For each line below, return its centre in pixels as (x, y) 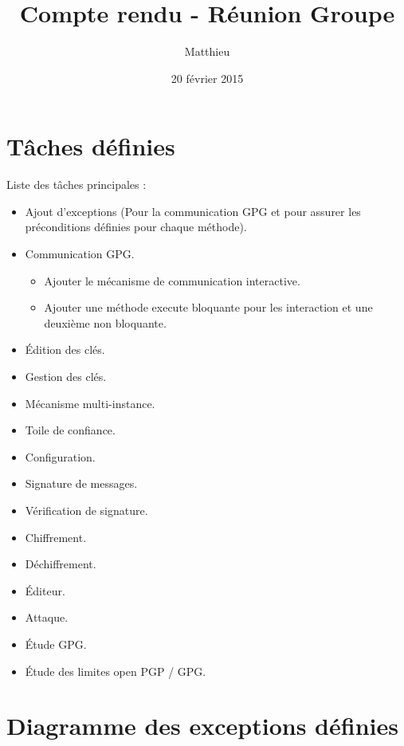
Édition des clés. (65, 349)
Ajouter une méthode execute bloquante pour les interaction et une (208, 307)
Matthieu (207, 51)
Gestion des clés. (66, 376)
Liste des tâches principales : (76, 185)
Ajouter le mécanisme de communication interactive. (172, 280)
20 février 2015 (207, 78)
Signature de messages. (81, 483)
